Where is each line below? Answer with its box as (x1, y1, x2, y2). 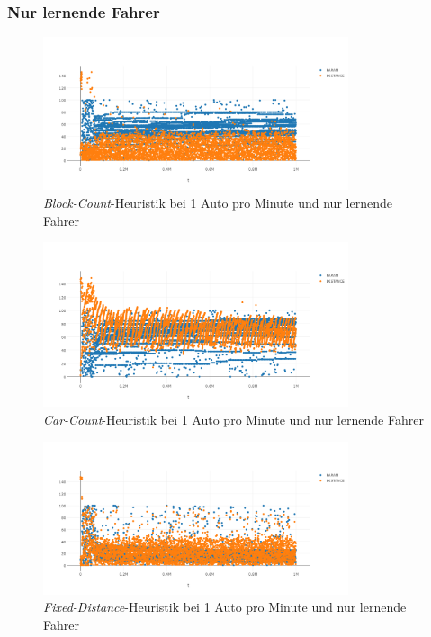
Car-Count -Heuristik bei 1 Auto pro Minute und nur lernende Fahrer (43, 410, 424, 429)
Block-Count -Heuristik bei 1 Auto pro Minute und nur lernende (43, 193, 392, 212)
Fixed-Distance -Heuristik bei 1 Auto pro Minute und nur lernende (43, 597, 407, 616)
